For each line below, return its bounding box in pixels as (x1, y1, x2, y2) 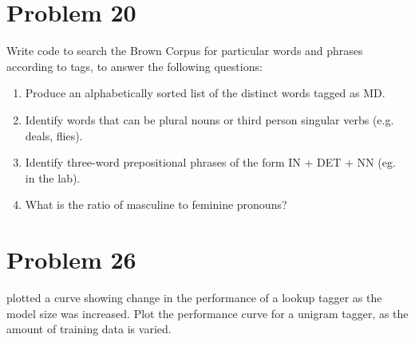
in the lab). (25, 169, 81, 186)
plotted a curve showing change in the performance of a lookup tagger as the (6, 289, 382, 305)
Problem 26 (6, 243, 136, 276)
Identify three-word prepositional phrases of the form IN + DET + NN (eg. (25, 154, 396, 171)
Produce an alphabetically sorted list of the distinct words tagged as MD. (25, 85, 385, 101)
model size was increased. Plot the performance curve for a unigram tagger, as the (6, 305, 409, 321)
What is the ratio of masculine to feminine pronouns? (25, 196, 287, 213)
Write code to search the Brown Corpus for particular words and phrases (6, 42, 363, 59)
